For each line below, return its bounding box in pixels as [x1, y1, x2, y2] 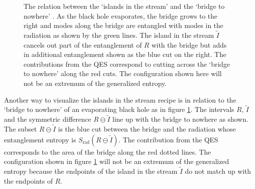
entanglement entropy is [4, 134, 76, 144]
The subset [4, 124, 37, 134]
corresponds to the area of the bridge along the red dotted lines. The [4, 146, 211, 157]
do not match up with [185, 166, 251, 176]
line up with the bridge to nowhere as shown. [112, 114, 249, 124]
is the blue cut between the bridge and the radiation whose [58, 124, 236, 134]
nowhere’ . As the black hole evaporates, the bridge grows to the [24, 10, 218, 21]
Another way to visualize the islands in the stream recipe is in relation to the [4, 94, 236, 105]
